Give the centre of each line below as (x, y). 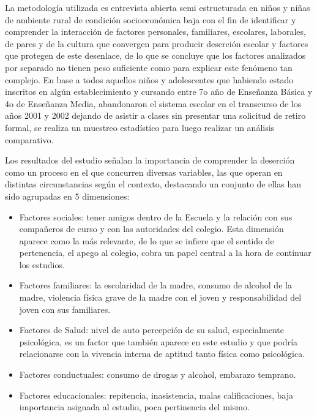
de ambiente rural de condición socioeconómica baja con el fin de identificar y (151, 19)
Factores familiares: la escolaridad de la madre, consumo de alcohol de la (155, 285)
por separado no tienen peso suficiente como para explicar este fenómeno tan (149, 67)
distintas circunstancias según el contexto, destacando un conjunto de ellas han (153, 184)
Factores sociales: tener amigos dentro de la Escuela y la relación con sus (156, 216)
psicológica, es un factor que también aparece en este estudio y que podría (158, 341)
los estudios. (42, 264)
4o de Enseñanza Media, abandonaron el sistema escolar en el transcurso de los (153, 103)
